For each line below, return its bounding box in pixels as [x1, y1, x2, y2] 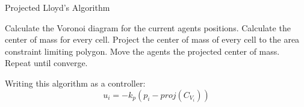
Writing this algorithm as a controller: [5, 76, 146, 89]
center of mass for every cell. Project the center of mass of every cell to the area [5, 33, 300, 46]
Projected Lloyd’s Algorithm [5, 1, 110, 13]
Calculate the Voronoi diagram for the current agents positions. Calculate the [5, 21, 291, 34]
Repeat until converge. [5, 57, 88, 69]
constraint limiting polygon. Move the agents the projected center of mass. [5, 44, 280, 57]
